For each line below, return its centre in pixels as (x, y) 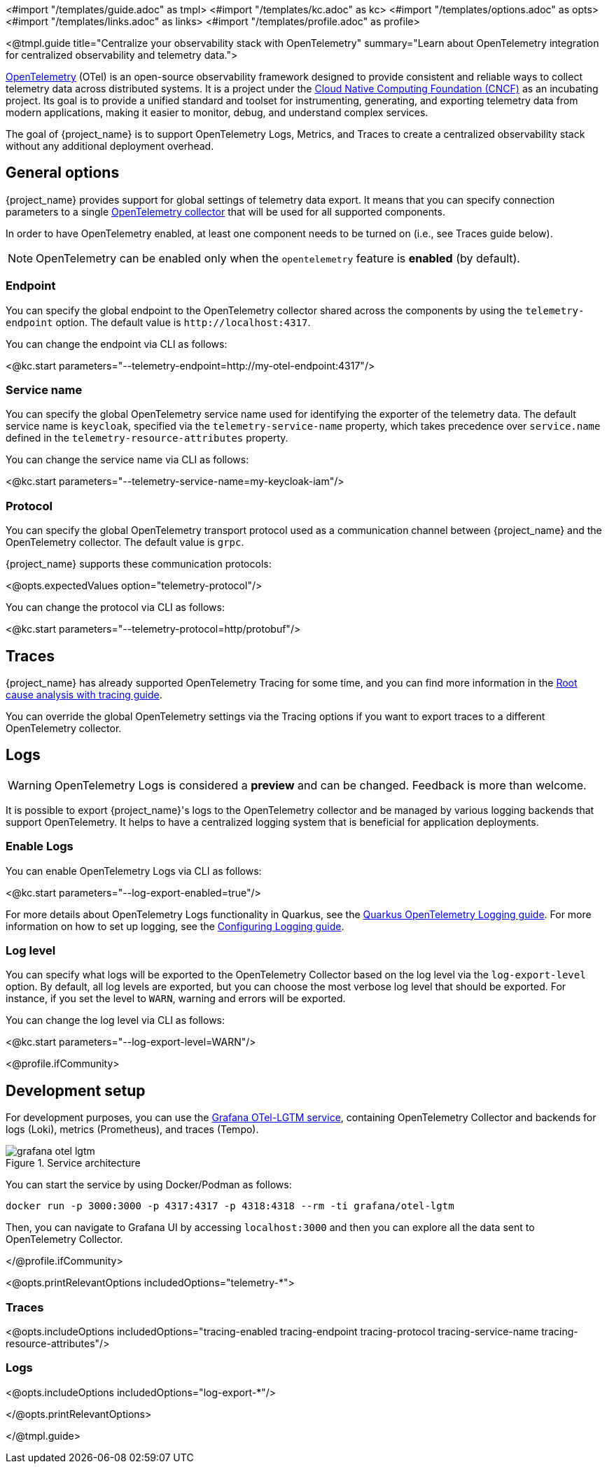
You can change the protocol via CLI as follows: (115, 607)
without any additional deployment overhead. (110, 146)
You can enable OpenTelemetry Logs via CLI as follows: (134, 871)
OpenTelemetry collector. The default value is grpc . (125, 542)
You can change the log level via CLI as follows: (116, 1020)
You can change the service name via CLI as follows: (127, 460)
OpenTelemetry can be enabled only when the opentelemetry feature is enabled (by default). (278, 258)
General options (63, 173)
